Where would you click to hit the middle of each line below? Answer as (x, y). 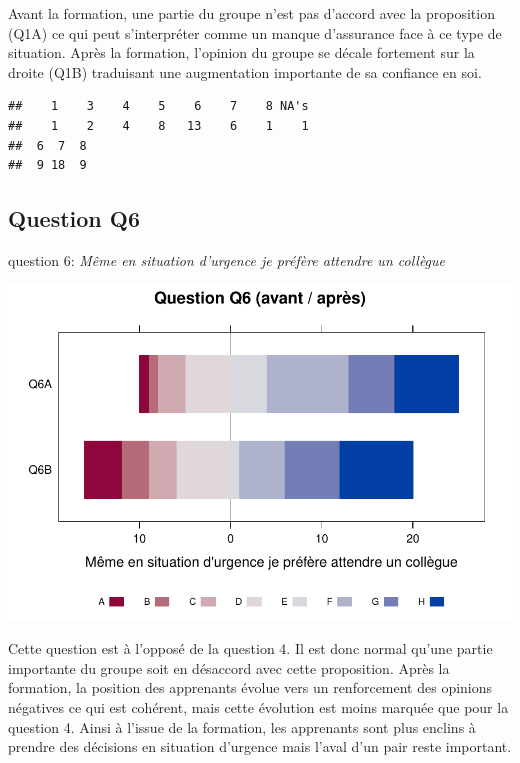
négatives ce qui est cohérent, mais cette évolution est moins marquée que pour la (258, 706)
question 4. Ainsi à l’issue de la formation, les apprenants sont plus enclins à (242, 726)
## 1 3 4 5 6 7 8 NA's (158, 106)
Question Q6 (74, 218)
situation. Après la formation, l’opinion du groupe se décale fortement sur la (241, 52)
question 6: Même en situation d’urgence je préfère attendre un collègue (227, 259)
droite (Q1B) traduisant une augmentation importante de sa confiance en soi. (245, 71)
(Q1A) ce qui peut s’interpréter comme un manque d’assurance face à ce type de (255, 32)
